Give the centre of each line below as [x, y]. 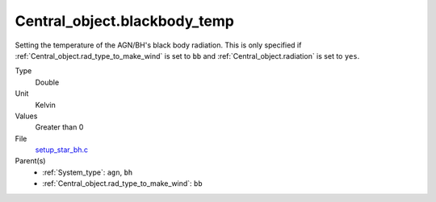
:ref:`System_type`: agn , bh [88, 172]
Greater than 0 [59, 127]
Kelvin [46, 105]
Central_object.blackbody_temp [124, 21]
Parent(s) [30, 161]
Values [26, 116]
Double [47, 82]
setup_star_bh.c [62, 150]
